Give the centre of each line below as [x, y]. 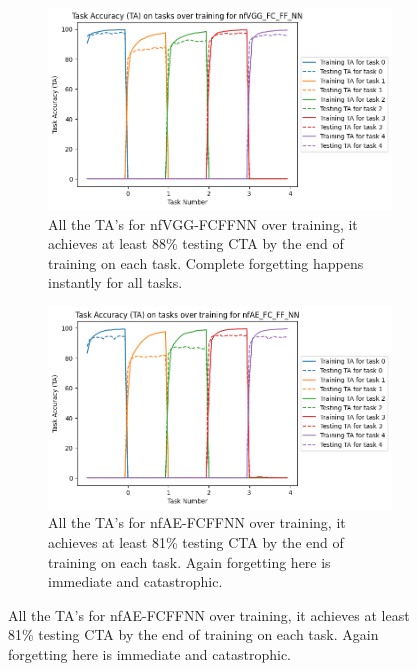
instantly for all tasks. [115, 282]
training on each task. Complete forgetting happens [206, 262]
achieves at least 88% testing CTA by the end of [196, 243]
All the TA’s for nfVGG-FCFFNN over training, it [203, 223]
